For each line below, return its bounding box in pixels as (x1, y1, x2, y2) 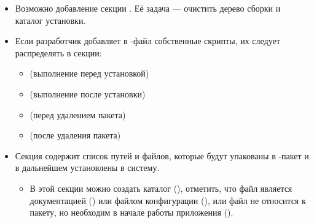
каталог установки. (15, 13, 86, 26)
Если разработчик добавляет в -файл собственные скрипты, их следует (15, 34, 280, 47)
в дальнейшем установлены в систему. (15, 161, 160, 174)
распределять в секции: (15, 46, 102, 59)
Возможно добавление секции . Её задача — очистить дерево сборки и (15, 2, 281, 14)
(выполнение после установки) (29, 87, 146, 100)
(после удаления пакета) (29, 129, 121, 142)
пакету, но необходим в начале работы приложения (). (29, 206, 234, 219)
